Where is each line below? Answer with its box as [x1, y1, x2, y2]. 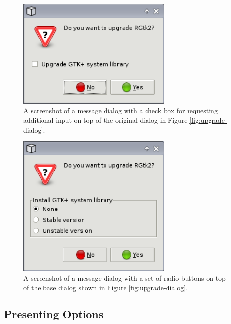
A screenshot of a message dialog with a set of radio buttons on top [23, 273, 226, 283]
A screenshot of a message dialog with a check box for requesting [23, 105, 218, 115]
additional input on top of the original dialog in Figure [23, 114, 188, 125]
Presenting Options [4, 306, 104, 321]
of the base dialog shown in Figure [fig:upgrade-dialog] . [23, 283, 188, 293]
